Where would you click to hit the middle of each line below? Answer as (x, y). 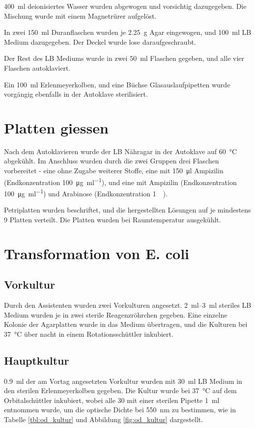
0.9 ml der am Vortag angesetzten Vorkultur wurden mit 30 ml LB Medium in (123, 381)
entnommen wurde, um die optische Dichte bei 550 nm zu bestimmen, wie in (120, 410)
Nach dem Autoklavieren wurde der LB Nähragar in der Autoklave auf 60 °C (121, 151)
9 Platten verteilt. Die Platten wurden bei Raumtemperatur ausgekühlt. (113, 219)
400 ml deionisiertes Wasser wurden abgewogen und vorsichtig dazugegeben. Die (125, 6)
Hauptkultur (37, 360)
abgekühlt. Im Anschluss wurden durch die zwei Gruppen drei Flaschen (112, 161)
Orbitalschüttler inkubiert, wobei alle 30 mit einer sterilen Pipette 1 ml (112, 400)
